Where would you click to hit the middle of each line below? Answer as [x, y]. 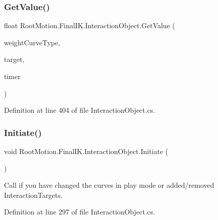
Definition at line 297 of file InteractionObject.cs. [80, 212]
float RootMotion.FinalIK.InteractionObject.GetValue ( [90, 25]
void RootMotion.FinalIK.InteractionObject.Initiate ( [86, 151]
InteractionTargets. [33, 195]
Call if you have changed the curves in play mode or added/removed [109, 185]
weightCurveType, [32, 42]
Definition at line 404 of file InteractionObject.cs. [80, 110]
